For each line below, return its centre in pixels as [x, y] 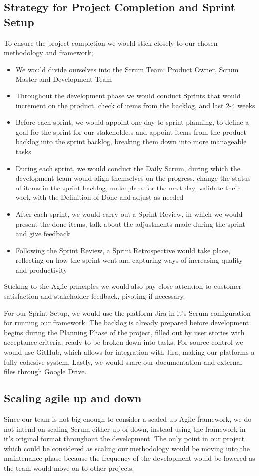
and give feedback [43, 234]
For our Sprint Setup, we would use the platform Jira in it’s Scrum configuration [127, 313]
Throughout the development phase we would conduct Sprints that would [128, 95]
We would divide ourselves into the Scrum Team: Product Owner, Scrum [127, 69]
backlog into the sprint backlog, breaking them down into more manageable [131, 142]
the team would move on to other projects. [69, 467]
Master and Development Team [64, 79]
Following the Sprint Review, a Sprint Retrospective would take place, [123, 250]
